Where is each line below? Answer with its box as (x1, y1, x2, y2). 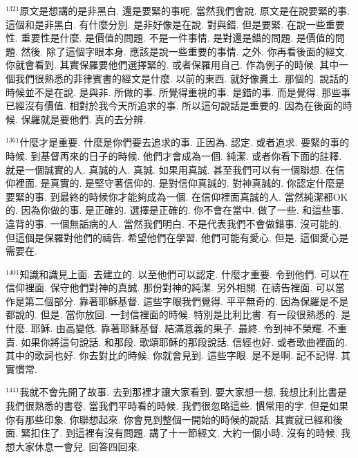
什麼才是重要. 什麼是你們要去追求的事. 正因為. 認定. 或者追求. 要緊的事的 (19, 135, 350, 149)
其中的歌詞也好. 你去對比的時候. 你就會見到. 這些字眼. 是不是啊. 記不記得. (6, 348, 338, 363)
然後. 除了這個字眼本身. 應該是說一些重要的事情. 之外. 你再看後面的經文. (21, 44, 348, 58)
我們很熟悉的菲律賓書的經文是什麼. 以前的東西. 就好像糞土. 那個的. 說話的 (15, 71, 349, 85)
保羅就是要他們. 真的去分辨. (21, 111, 146, 126)
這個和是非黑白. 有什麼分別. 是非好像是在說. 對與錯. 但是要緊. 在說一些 (6, 17, 326, 31)
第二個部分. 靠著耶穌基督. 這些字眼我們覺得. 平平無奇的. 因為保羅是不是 (24, 293, 349, 308)
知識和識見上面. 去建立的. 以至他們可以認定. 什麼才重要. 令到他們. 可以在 (19, 266, 350, 281)
